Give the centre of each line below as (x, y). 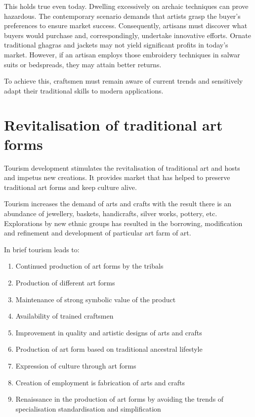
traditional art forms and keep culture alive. (70, 187)
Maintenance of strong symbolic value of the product (96, 299)
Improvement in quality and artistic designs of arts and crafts (109, 332)
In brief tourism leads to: (42, 249)
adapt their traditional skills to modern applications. (84, 90)
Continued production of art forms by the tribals (89, 266)
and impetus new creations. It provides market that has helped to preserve (117, 177)
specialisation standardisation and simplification (88, 408)
